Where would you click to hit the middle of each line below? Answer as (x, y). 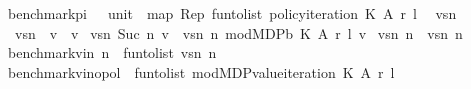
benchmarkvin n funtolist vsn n (112, 52)
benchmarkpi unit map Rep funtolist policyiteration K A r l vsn (232, 13)
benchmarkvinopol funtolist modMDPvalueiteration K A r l (201, 71)
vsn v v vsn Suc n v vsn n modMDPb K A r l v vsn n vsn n (238, 32)
